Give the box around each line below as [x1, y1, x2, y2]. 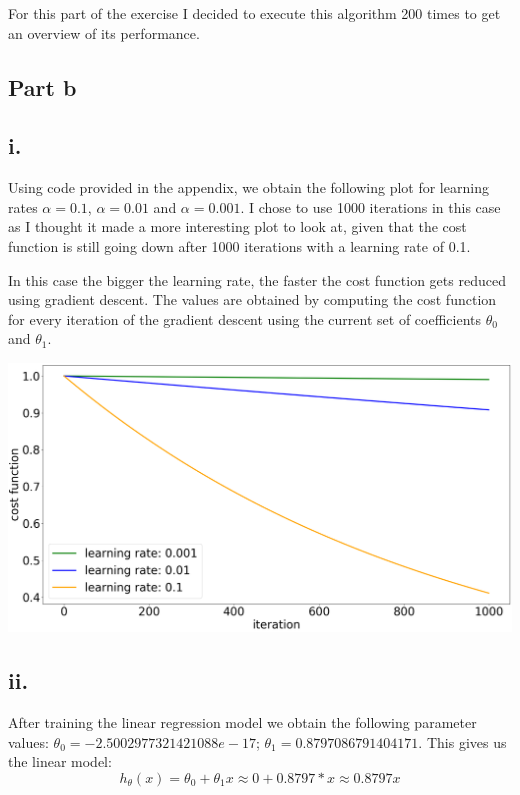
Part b [8, 71, 77, 102]
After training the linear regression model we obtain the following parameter [8, 711, 477, 732]
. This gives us [418, 731, 507, 752]
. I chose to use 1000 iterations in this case [240, 196, 501, 217]
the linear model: [8, 751, 112, 772]
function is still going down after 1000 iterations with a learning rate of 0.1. [8, 235, 471, 256]
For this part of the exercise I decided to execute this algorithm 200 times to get [8, 3, 501, 23]
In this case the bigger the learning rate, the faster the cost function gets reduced [8, 269, 506, 290]
